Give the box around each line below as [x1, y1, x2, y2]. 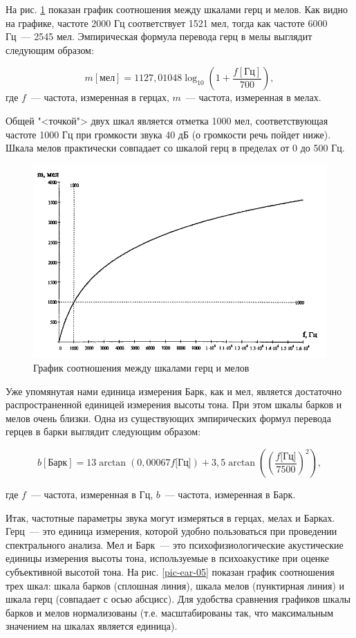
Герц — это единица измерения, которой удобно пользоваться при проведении [6, 524, 337, 538]
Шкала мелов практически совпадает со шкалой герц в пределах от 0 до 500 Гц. [6, 140, 345, 155]
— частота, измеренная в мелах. [185, 90, 321, 104]
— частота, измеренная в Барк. [165, 487, 296, 501]
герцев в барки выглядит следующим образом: [6, 424, 201, 439]
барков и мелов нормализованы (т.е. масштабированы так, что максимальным [6, 605, 334, 619]
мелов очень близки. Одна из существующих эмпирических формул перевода [6, 410, 331, 425]
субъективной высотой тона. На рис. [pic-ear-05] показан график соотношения [6, 564, 335, 578]
